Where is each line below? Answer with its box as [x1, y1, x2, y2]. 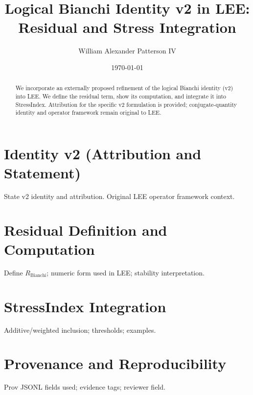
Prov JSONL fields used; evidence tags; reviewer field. [4, 382, 165, 392]
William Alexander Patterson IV [78, 46, 176, 56]
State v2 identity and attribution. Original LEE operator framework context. [4, 191, 235, 201]
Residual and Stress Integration [18, 17, 236, 37]
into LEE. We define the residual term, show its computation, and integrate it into [15, 92, 226, 100]
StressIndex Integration [4, 296, 166, 316]
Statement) [4, 163, 81, 183]
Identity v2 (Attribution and [4, 143, 202, 163]
